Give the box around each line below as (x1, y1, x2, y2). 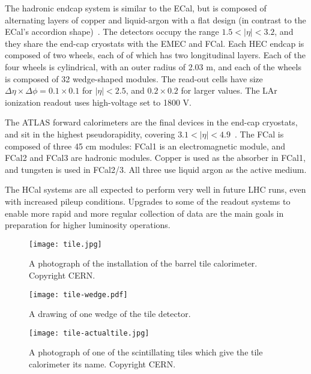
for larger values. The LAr (181, 84, 277, 97)
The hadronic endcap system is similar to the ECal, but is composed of (5, 2, 267, 14)
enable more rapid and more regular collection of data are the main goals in (5, 207, 284, 219)
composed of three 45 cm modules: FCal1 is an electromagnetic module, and (5, 139, 286, 152)
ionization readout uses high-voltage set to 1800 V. (5, 95, 192, 108)
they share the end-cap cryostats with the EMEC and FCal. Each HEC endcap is (5, 37, 304, 49)
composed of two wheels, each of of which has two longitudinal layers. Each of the (5, 49, 306, 61)
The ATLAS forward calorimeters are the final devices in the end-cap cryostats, (5, 116, 298, 128)
